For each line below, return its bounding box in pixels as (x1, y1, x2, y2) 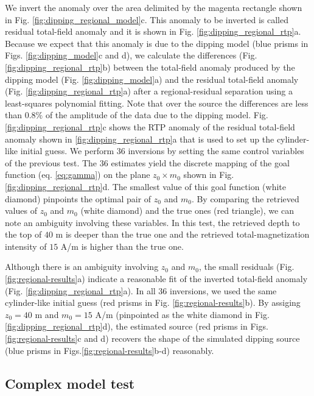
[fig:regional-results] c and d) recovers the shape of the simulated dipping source (5, 332, 300, 345)
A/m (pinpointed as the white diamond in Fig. (95, 308, 270, 320)
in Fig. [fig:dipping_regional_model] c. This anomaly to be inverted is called (5, 13, 288, 26)
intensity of (5, 239, 47, 252)
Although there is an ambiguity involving (5, 260, 159, 273)
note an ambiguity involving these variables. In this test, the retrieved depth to (5, 216, 300, 228)
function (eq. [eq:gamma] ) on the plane (5, 168, 150, 181)
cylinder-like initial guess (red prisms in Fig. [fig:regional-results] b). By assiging (5, 296, 301, 309)
